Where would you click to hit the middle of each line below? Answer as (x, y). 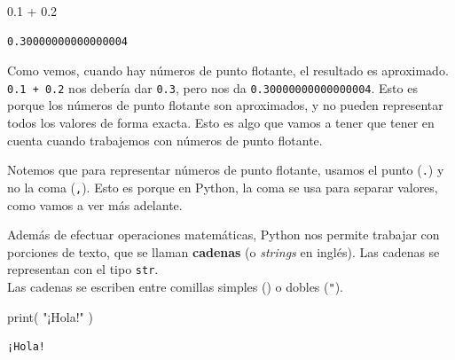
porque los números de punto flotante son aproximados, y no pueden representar (225, 105)
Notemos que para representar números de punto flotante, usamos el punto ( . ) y (226, 170)
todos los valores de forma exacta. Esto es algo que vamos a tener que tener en (221, 123)
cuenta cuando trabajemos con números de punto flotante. (165, 140)
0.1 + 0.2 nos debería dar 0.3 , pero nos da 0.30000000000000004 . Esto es (212, 87)
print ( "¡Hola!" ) (50, 316)
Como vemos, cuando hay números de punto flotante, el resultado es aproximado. (228, 70)
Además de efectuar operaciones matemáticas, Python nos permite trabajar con (224, 235)
